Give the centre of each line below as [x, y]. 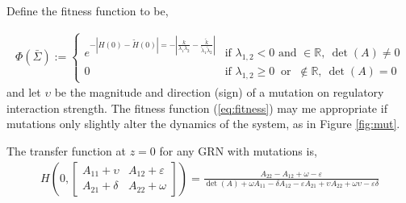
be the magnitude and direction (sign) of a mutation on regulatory [219, 92]
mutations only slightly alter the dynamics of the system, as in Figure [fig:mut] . [203, 124]
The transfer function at [66, 151]
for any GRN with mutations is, [238, 151]
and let [24, 92]
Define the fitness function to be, [88, 10]
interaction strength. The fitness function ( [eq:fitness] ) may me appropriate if [197, 108]
